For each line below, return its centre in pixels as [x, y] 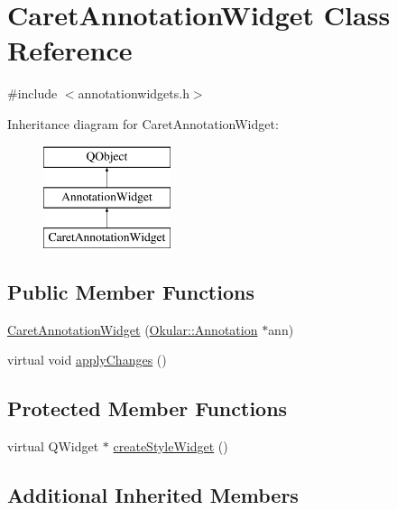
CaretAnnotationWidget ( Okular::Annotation [133, 329]
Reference [70, 50]
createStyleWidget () [171, 446]
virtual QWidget [53, 446]
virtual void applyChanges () [87, 360]
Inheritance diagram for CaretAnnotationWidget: [143, 123]
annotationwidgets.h [134, 93]
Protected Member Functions [148, 408]
